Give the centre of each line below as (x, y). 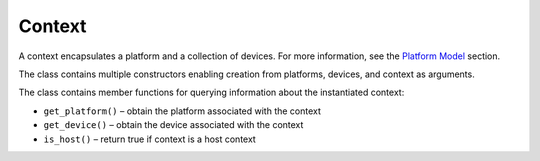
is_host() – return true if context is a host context (150, 139)
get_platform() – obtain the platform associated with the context (182, 111)
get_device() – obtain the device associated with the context (173, 125)
